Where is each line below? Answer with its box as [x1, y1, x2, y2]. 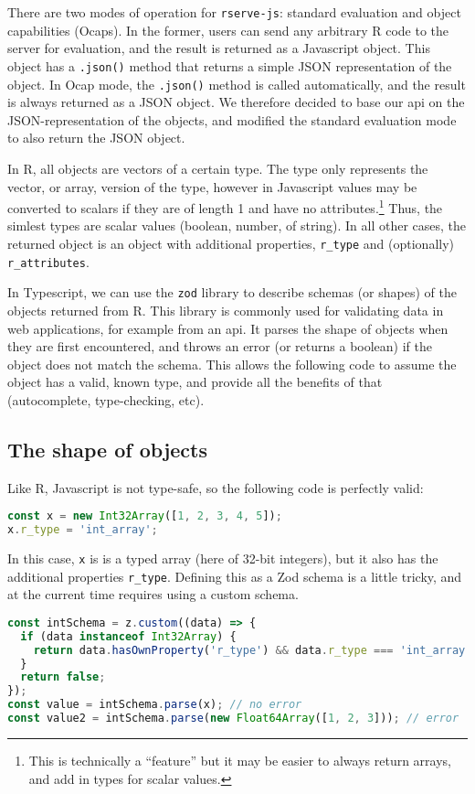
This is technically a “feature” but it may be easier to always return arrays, [28, 750, 451, 769]
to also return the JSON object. [7, 128, 185, 147]
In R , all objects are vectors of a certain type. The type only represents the [7, 158, 428, 177]
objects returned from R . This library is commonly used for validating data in [7, 300, 444, 319]
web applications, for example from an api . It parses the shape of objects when [7, 318, 449, 338]
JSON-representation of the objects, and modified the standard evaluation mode [7, 110, 457, 129]
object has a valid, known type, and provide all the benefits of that [7, 372, 383, 392]
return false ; [20, 671, 106, 684]
